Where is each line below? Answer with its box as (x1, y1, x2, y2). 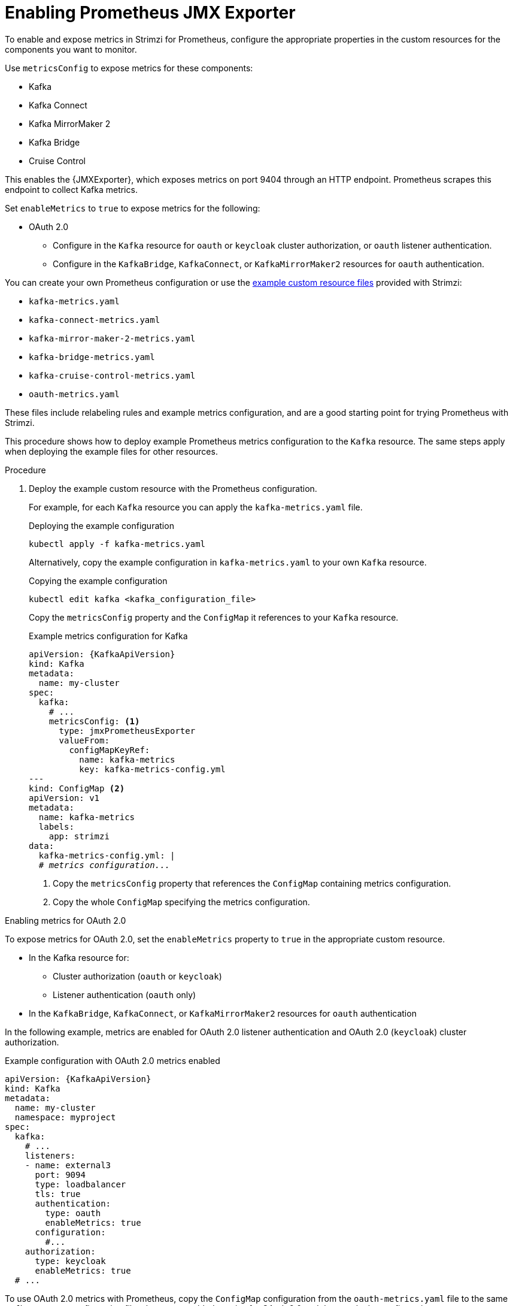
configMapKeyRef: (69, 745, 150, 755)
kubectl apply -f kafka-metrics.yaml (29, 539, 206, 549)
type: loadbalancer (35, 1179, 126, 1189)
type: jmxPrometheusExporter (59, 725, 196, 736)
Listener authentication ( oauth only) (53, 989, 196, 1000)
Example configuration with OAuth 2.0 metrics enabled (5, 1055, 220, 1066)
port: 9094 (35, 1169, 86, 1180)
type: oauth (45, 1208, 101, 1218)
